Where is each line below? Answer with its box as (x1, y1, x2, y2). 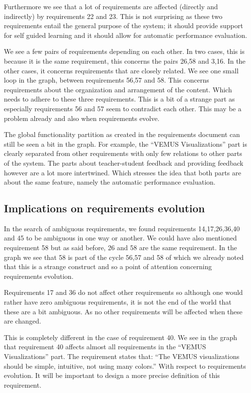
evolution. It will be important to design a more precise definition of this (4, 370, 220, 380)
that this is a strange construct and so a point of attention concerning (4, 261, 212, 272)
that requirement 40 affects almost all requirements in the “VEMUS (4, 342, 206, 352)
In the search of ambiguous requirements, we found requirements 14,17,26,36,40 (4, 223, 240, 233)
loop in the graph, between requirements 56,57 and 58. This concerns (4, 75, 209, 85)
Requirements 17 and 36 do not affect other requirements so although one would (4, 287, 243, 297)
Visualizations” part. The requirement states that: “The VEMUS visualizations (4, 351, 239, 361)
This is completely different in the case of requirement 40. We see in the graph (4, 332, 237, 342)
